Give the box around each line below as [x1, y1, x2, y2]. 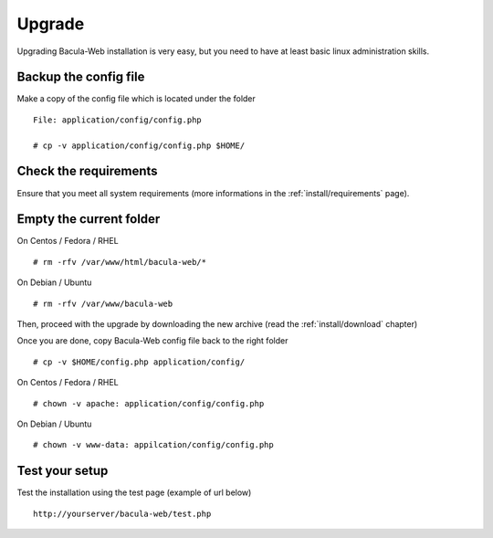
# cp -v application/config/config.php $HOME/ [33, 140, 246, 151]
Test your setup [16, 463, 109, 479]
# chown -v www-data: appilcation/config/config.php [33, 439, 274, 450]
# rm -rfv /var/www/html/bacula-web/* [33, 257, 207, 267]
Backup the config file [16, 69, 145, 85]
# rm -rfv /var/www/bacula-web [33, 298, 173, 309]
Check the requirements [16, 164, 159, 179]
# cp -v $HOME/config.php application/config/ [33, 356, 246, 367]
